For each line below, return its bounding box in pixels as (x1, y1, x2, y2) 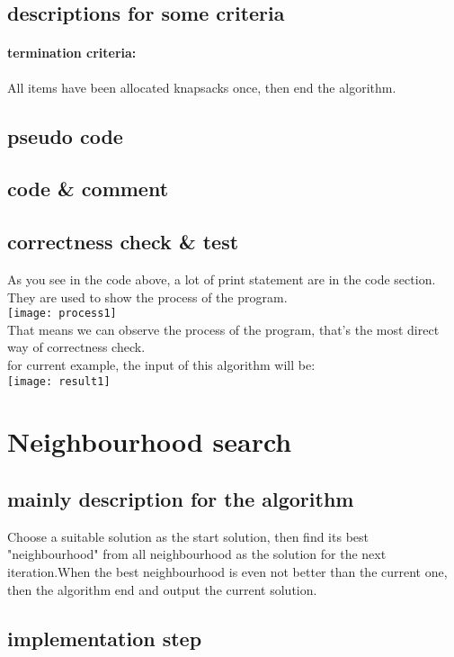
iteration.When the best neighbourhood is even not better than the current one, (7, 562, 448, 580)
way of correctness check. (7, 337, 146, 356)
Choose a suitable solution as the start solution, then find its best (7, 526, 369, 545)
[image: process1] (7, 307, 117, 320)
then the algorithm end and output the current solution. (7, 580, 317, 598)
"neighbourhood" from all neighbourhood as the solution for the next (7, 544, 387, 563)
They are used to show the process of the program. (7, 287, 288, 306)
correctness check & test (7, 228, 239, 256)
